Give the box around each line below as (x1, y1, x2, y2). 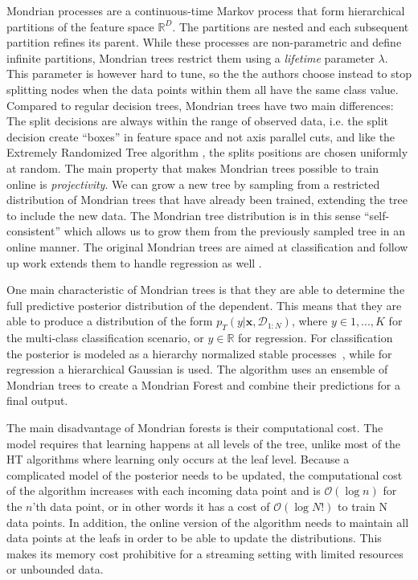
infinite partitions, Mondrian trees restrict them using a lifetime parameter (6, 49, 375, 66)
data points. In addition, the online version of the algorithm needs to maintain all (6, 513, 409, 530)
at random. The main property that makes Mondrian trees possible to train (6, 159, 379, 176)
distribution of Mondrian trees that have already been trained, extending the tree (6, 191, 408, 208)
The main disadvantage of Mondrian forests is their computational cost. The (6, 419, 383, 436)
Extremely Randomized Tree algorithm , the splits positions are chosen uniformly (6, 144, 408, 161)
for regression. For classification (238, 329, 393, 346)
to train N (338, 498, 387, 515)
